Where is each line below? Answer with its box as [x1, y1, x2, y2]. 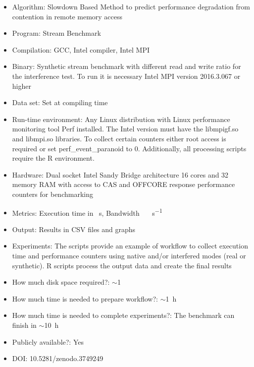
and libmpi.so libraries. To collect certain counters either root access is [12, 133, 226, 143]
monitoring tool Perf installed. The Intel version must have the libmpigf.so [12, 123, 239, 134]
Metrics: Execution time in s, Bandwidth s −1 [12, 206, 162, 218]
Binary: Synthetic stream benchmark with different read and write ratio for [12, 61, 241, 71]
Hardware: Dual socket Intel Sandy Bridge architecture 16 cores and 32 [12, 169, 229, 180]
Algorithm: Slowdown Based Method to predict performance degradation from [12, 1, 250, 11]
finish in [12, 319, 37, 330]
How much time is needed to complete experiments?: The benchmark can [12, 310, 235, 320]
